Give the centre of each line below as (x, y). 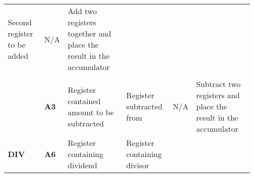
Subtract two (218, 84)
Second (20, 22)
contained (84, 101)
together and (89, 33)
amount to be (91, 112)
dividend (82, 165)
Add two (82, 11)
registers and (218, 95)
